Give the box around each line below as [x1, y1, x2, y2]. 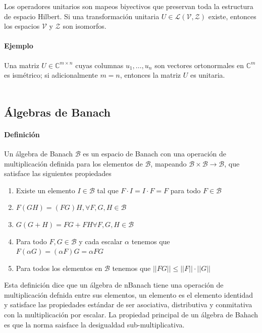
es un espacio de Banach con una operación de [83, 148, 227, 158]
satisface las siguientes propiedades [4, 168, 112, 179]
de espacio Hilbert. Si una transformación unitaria [4, 11, 160, 21]
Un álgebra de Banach [4, 148, 73, 158]
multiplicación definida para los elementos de [4, 158, 143, 169]
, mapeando [150, 158, 187, 169]
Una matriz [4, 60, 39, 70]
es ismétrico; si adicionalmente [4, 70, 98, 80]
